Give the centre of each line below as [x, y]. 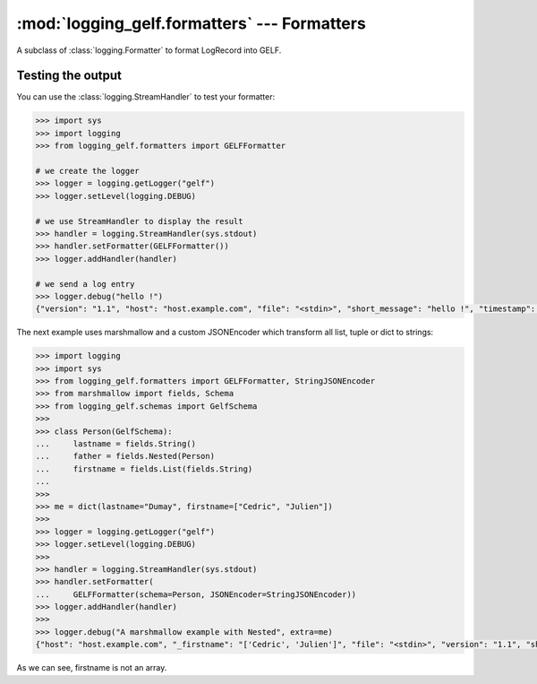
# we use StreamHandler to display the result [139, 221]
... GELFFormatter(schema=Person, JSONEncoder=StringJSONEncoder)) [196, 594]
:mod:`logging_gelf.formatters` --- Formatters [191, 23]
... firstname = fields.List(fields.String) [144, 469]
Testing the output [69, 76]
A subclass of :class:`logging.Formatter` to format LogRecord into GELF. [149, 50]
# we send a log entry [85, 284]
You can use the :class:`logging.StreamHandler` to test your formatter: [146, 97]
